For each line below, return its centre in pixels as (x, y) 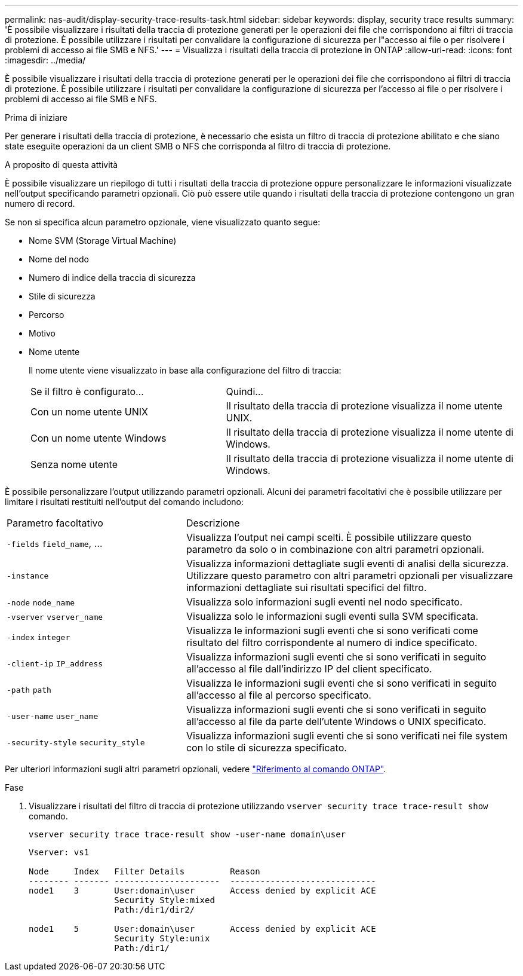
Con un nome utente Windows (99, 438)
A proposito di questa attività (61, 165)
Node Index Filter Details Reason (144, 871)
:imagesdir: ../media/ (45, 60)
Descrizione (213, 523)
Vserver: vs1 (59, 852)
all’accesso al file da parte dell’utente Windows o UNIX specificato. (336, 721)
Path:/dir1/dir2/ (155, 910)
